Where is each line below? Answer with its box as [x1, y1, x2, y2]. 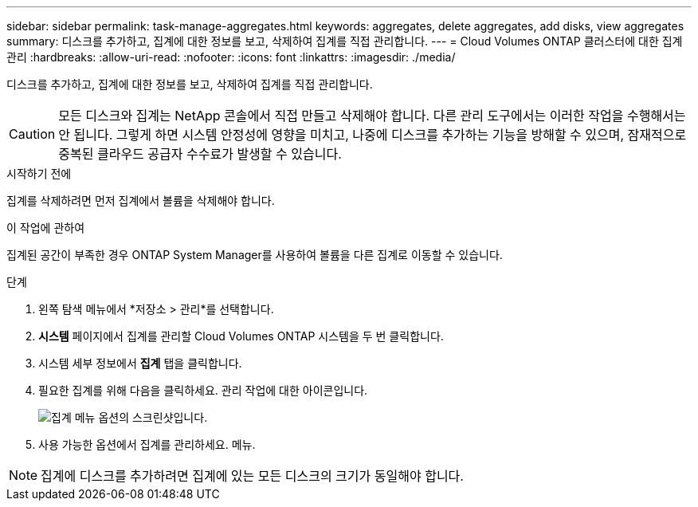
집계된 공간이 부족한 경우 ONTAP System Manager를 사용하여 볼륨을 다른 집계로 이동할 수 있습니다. [6, 248, 503, 261]
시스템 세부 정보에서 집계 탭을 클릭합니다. [38, 356, 242, 370]
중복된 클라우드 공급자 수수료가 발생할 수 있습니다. [58, 146, 342, 162]
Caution [9, 126, 56, 142]
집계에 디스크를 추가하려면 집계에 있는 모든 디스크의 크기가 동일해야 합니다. [41, 468, 464, 484]
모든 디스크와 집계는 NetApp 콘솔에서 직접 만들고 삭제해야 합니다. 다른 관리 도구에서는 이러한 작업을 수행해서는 [58, 108, 686, 124]
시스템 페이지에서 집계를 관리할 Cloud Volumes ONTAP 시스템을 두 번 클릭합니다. [38, 329, 444, 343]
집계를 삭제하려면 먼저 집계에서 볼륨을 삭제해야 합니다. [6, 194, 275, 207]
